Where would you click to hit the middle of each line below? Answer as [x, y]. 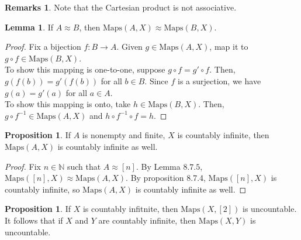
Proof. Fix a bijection [43, 47]
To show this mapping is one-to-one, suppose [85, 69]
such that [84, 166]
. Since [156, 80]
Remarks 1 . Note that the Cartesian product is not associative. [121, 7]
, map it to [229, 47]
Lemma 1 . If [29, 27]
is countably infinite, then [223, 135]
